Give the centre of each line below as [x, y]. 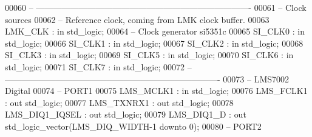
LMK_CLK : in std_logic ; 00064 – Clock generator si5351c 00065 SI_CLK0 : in [155, 31]
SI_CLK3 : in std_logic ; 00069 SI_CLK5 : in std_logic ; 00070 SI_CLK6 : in [149, 55]
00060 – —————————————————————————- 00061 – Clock [156, 7]
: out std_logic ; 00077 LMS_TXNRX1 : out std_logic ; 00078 [119, 102]
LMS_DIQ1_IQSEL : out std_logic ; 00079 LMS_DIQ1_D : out [126, 114]
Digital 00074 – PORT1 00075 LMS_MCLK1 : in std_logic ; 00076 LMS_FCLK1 [156, 91]
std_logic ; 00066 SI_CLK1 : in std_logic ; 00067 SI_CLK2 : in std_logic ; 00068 [154, 43]
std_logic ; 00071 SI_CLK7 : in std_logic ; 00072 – [98, 66]
